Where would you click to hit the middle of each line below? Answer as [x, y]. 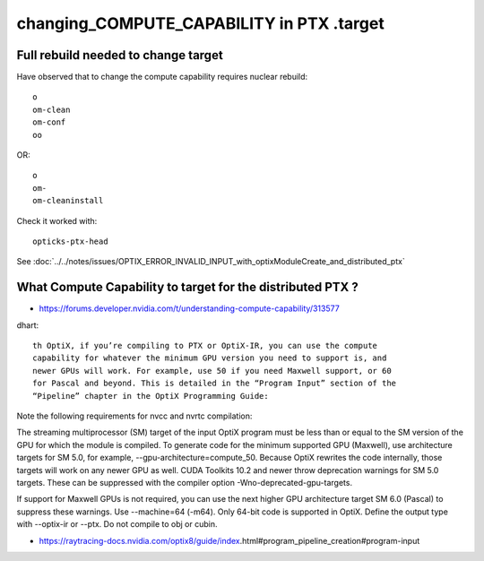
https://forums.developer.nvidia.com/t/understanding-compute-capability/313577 [189, 308]
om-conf [49, 122]
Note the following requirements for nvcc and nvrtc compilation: [134, 416]
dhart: [28, 325]
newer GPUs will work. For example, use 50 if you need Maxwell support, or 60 [212, 371]
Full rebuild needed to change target [120, 55]
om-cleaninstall [68, 201]
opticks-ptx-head [70, 241]
